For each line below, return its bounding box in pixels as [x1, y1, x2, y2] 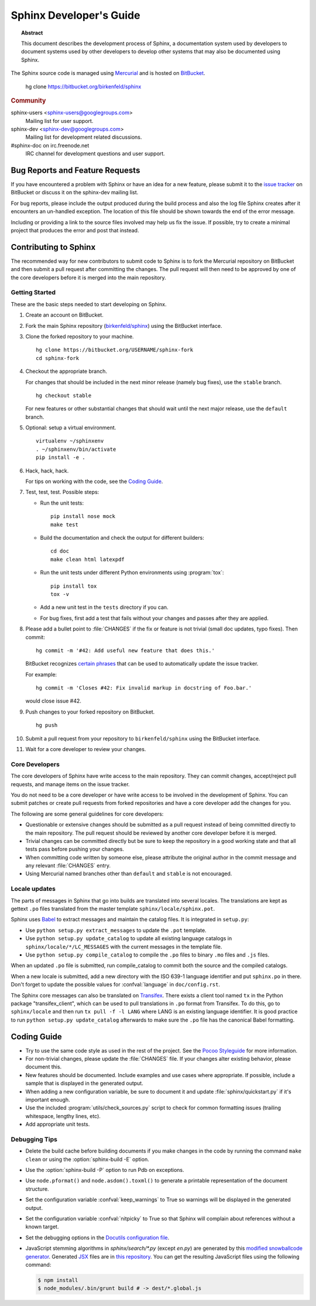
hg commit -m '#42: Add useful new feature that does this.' [36, 647, 215, 654]
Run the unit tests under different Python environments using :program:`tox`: [40, 569, 224, 576]
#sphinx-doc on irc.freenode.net [11, 142, 90, 149]
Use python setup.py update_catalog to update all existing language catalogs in [25, 935, 232, 942]
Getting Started [11, 289, 56, 297]
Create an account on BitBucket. [25, 311, 104, 318]
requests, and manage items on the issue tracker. [11, 780, 130, 787]
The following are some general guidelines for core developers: [11, 810, 164, 817]
